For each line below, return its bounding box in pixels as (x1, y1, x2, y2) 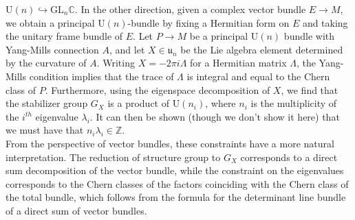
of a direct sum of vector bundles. (6, 203, 147, 217)
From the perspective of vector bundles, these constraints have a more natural (6, 136, 334, 150)
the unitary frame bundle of (6, 29, 123, 43)
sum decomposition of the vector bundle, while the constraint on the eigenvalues (6, 163, 344, 178)
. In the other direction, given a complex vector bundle (74, 2, 306, 16)
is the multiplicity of (250, 96, 337, 110)
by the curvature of (6, 56, 87, 70)
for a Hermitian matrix (190, 56, 287, 70)
